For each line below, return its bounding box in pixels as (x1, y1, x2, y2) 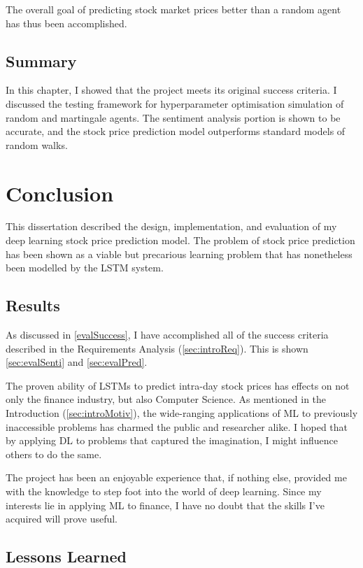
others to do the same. (6, 446, 102, 461)
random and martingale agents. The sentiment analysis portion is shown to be (6, 110, 341, 125)
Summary (6, 50, 77, 71)
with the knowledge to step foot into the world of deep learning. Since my (6, 484, 322, 498)
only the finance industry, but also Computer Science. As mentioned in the (6, 392, 327, 406)
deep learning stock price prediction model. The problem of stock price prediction (6, 233, 355, 248)
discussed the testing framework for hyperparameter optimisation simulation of (6, 96, 344, 111)
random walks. (6, 137, 68, 152)
